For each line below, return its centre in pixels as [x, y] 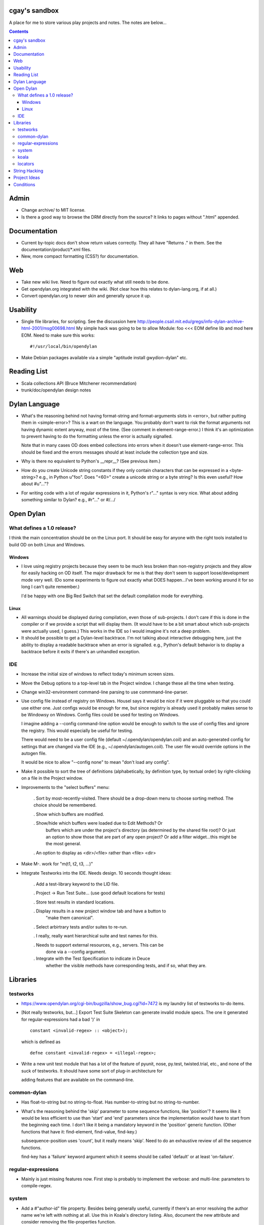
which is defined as [41, 1042]
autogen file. [34, 753]
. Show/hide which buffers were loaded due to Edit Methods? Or [98, 823]
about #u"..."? [35, 484]
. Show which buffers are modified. [69, 814]
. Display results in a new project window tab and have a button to [100, 911]
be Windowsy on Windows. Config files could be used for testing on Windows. [100, 715]
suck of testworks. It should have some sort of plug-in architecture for [92, 1071]
